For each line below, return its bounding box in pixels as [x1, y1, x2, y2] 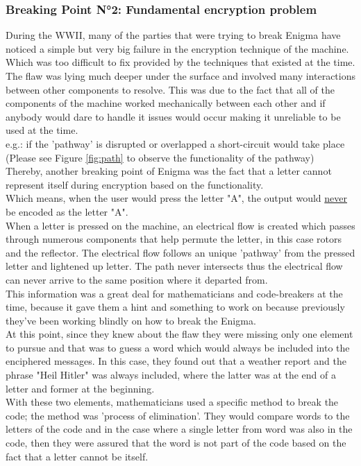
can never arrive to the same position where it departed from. [6, 272, 268, 286]
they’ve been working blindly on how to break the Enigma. [6, 313, 256, 327]
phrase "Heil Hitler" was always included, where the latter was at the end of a [6, 368, 336, 382]
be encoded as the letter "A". [6, 204, 128, 218]
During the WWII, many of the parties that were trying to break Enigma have [6, 28, 341, 42]
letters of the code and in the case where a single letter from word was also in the [6, 422, 353, 436]
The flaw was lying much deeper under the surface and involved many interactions [6, 69, 355, 83]
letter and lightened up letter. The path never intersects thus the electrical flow [6, 259, 343, 273]
